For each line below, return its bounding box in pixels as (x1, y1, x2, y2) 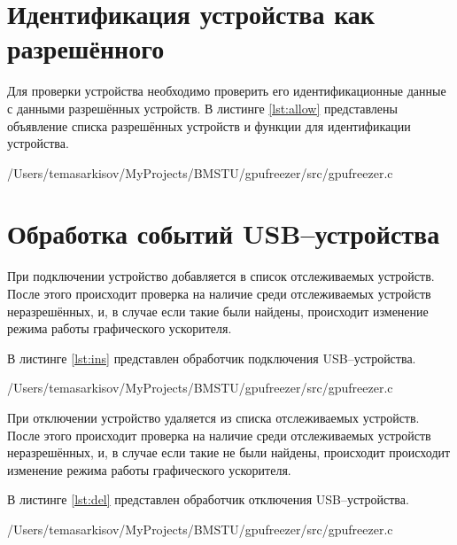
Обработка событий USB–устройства (7, 215, 440, 252)
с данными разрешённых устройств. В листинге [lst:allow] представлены (7, 98, 398, 117)
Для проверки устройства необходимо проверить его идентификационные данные (7, 82, 446, 100)
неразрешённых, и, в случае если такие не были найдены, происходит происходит (7, 443, 451, 462)
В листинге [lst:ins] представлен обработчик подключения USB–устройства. (7, 348, 416, 367)
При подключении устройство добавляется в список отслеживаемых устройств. (7, 267, 435, 285)
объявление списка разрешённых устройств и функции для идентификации (7, 116, 411, 135)
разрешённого (7, 30, 165, 66)
